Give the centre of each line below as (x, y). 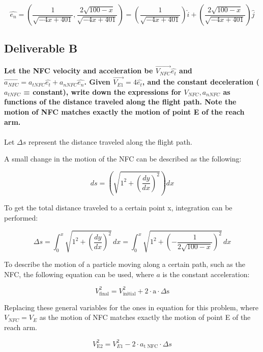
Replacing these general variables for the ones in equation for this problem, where (131, 307)
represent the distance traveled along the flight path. (110, 141)
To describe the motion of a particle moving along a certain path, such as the (125, 264)
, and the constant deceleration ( (201, 82)
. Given (97, 82)
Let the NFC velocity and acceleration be (79, 71)
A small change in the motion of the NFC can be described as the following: (123, 159)
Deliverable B (41, 48)
